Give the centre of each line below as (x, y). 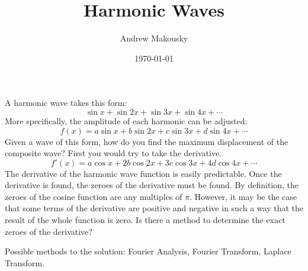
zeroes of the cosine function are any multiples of (94, 196)
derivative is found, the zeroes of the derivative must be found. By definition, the (152, 185)
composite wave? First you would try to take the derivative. (113, 153)
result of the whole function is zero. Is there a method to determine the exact (145, 220)
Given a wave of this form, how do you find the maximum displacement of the (147, 141)
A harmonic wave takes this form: (66, 103)
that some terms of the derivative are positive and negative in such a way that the (154, 208)
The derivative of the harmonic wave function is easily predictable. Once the (143, 173)
